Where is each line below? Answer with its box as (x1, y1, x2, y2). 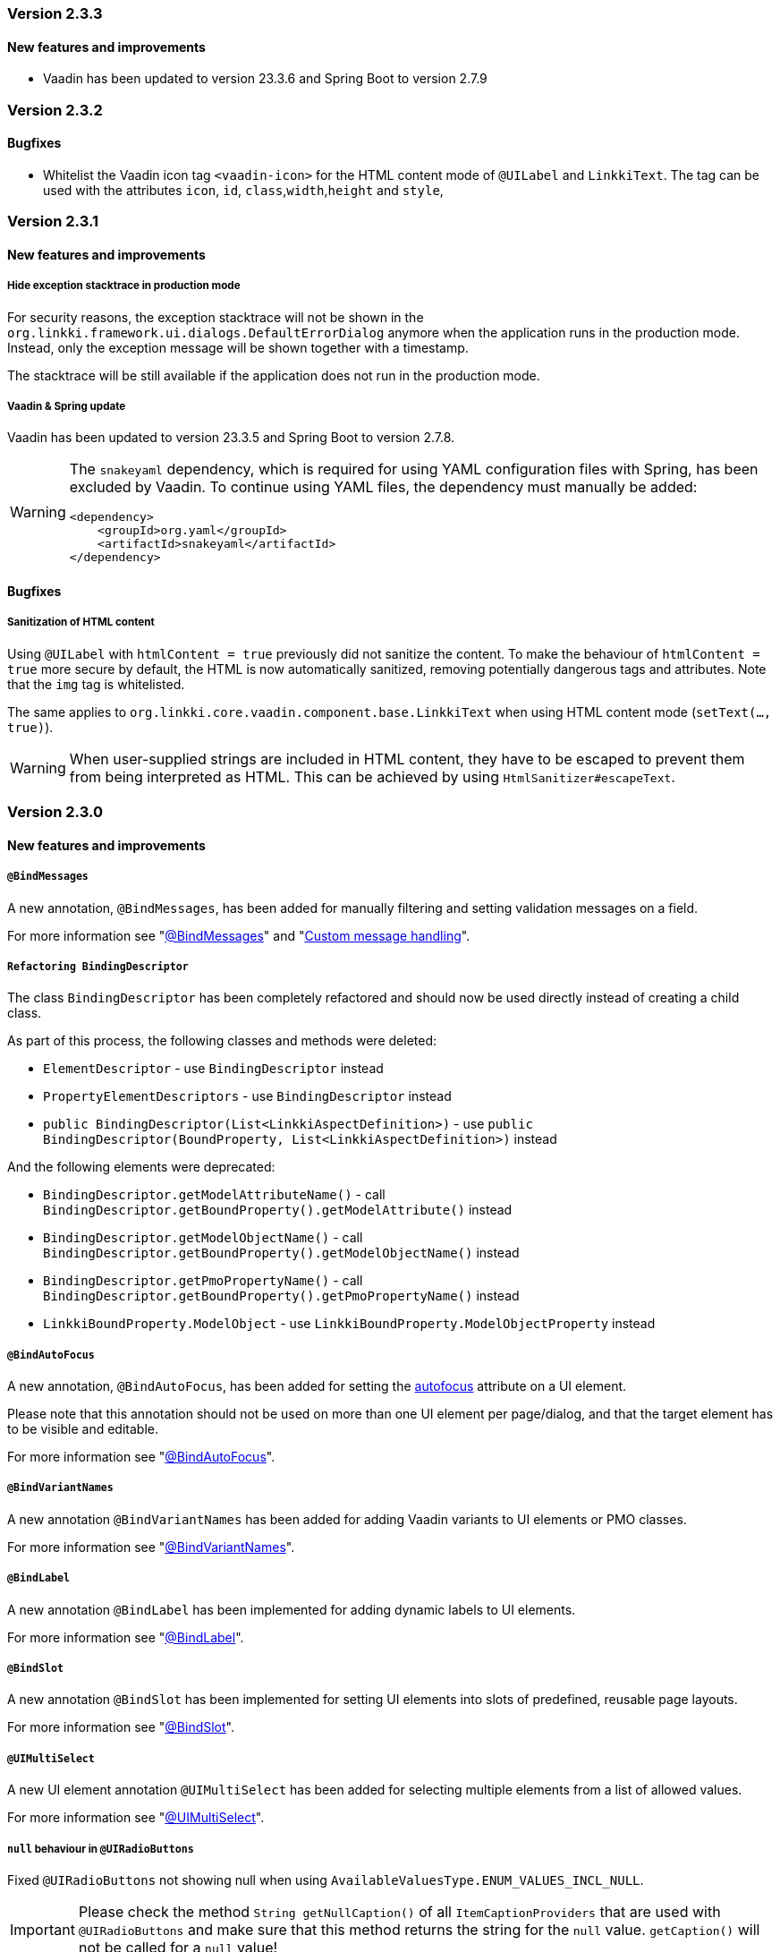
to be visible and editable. (7, 1421, 158, 1437)
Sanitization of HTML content (7, 616, 155, 629)
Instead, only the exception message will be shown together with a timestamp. (7, 339, 469, 355)
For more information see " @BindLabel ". (7, 1629, 244, 1645)
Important (10, 1920, 75, 1939)
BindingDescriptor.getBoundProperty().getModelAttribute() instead (43, 1202, 513, 1218)
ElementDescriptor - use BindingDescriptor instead (43, 1061, 384, 1077)
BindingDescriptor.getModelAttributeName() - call (43, 1187, 386, 1203)
